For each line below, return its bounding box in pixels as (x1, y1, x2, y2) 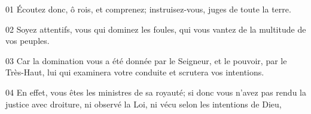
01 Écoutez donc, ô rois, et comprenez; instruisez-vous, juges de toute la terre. (5, 3, 291, 15)
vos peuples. (5, 34, 50, 47)
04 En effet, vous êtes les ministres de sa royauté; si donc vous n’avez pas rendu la (5, 85, 306, 98)
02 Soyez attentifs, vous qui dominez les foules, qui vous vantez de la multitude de (5, 23, 306, 35)
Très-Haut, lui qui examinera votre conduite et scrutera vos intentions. (5, 66, 264, 78)
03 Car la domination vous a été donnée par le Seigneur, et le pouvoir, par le (5, 54, 287, 66)
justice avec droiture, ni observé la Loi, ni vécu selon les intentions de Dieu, (5, 97, 282, 110)
